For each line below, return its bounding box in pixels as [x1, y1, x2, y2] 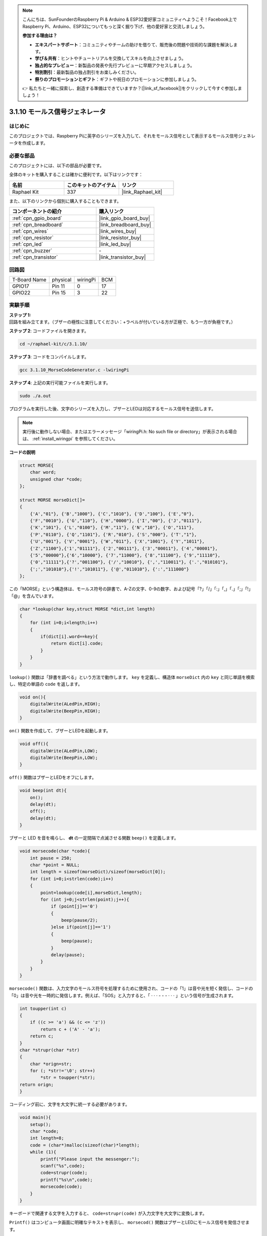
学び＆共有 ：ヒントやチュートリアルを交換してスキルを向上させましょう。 [35, 55, 186, 61]
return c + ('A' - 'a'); [40, 1026, 101, 1032]
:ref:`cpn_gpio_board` [12, 215, 62, 222]
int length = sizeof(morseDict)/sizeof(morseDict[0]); [30, 869, 166, 875]
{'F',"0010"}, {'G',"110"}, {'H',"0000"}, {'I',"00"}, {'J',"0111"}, [30, 518, 202, 524]
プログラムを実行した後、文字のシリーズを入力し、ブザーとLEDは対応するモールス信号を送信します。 [9, 406, 216, 412]
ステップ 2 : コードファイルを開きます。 [9, 328, 89, 334]
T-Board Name [12, 276, 46, 283]
